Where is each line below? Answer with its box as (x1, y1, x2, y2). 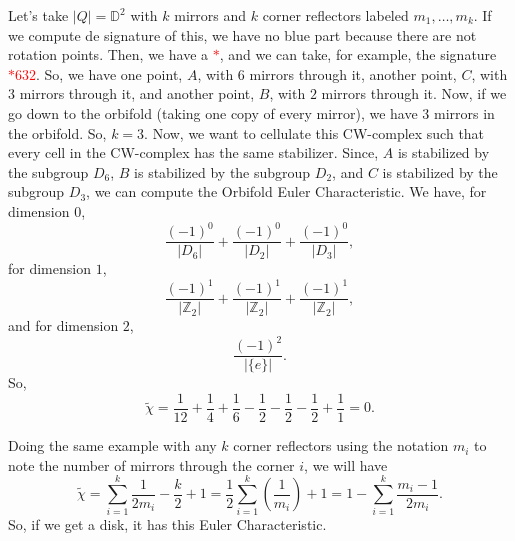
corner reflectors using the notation (233, 435, 449, 456)
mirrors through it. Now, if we (321, 83, 507, 104)
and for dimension (8, 315, 119, 336)
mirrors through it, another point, (249, 63, 457, 84)
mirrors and (174, 5, 247, 25)
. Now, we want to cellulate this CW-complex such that (144, 122, 485, 143)
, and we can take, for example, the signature (219, 44, 497, 65)
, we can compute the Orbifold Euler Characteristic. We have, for (86, 181, 487, 202)
